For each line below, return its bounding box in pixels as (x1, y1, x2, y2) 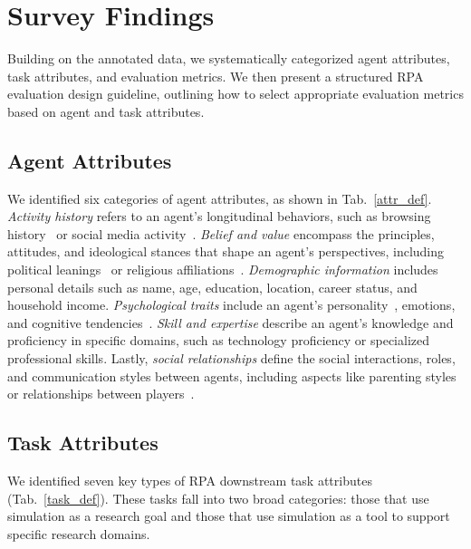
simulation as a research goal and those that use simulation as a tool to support (7, 506, 450, 525)
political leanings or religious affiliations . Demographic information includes (7, 260, 438, 279)
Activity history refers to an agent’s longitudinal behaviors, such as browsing (7, 207, 431, 226)
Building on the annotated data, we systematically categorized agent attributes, (7, 49, 450, 68)
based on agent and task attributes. (7, 101, 205, 120)
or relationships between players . (7, 384, 195, 403)
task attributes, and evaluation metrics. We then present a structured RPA (7, 66, 424, 85)
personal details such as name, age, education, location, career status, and (7, 277, 418, 296)
